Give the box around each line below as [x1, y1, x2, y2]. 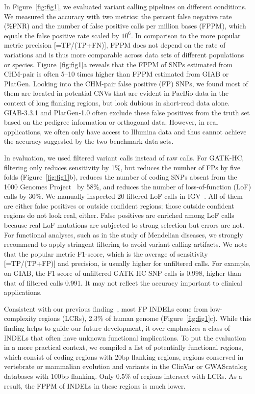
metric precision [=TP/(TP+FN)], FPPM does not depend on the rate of [4, 40, 226, 50]
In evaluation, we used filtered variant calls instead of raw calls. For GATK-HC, [4, 152, 244, 162]
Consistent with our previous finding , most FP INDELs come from [4, 303, 208, 314]
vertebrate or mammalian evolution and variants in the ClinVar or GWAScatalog [4, 361, 247, 371]
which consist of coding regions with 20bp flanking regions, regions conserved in [4, 351, 244, 362]
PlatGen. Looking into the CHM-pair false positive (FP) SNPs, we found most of [4, 78, 248, 88]
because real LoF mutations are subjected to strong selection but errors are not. [4, 220, 244, 230]
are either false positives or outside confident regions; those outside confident [4, 200, 234, 210]
